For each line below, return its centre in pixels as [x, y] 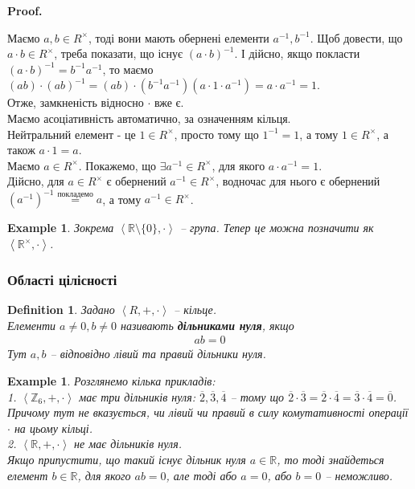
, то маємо [128, 69]
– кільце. [195, 310]
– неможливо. [359, 475]
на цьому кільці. [53, 428]
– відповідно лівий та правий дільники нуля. [158, 354]
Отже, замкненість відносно [76, 102]
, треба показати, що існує [119, 53]
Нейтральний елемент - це [72, 134]
